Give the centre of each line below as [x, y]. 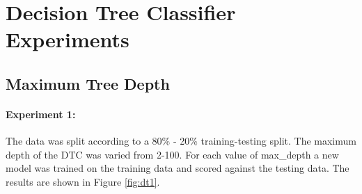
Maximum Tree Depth [88, 83]
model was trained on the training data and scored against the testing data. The [178, 168]
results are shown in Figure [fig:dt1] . [83, 181]
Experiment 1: [41, 114]
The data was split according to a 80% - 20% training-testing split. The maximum [181, 141]
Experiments [68, 39]
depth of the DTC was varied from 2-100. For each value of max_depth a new [172, 154]
